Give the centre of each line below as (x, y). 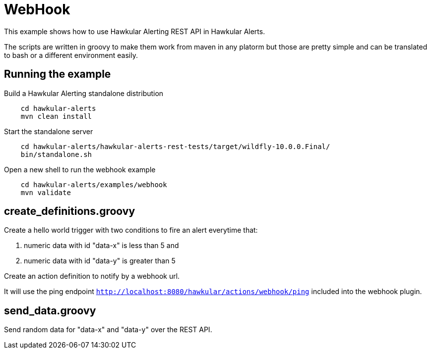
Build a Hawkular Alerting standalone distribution (84, 93)
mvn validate (46, 192)
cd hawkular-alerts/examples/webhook (94, 184)
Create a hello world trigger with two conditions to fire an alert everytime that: (131, 230)
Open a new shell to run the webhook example (80, 169)
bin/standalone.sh (56, 154)
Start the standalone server (49, 131)
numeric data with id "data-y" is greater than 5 (100, 261)
